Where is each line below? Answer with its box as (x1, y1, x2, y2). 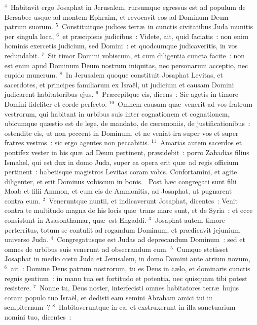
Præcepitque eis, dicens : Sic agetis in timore (102, 89, 238, 99)
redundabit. (4, 50, 39, 60)
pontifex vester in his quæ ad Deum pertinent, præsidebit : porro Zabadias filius (4, 147, 249, 157)
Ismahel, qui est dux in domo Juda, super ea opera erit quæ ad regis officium (4, 157, 239, 167)
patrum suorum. (4, 21, 53, 32)
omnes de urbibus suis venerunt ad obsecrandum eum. (4, 244, 168, 254)
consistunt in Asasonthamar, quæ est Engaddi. (4, 215, 147, 225)
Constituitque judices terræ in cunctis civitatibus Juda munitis (62, 21, 253, 32)
